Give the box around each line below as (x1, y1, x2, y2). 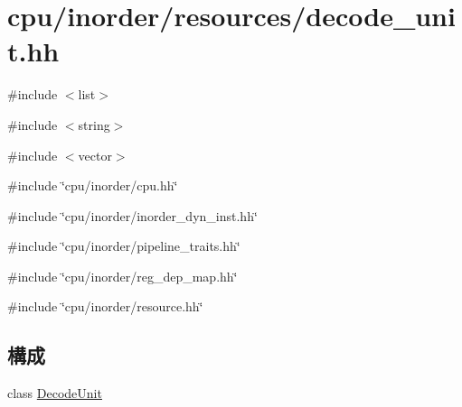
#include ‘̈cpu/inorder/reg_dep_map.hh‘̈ (7, 266, 238, 285)
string (78, 115, 110, 134)
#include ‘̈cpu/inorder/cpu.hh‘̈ (7, 176, 178, 195)
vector (78, 145, 112, 164)
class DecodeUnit (7, 384, 102, 402)
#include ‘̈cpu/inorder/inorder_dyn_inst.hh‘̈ (7, 206, 258, 225)
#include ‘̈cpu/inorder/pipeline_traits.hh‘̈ (7, 236, 240, 255)
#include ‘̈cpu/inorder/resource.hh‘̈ (7, 297, 203, 316)
